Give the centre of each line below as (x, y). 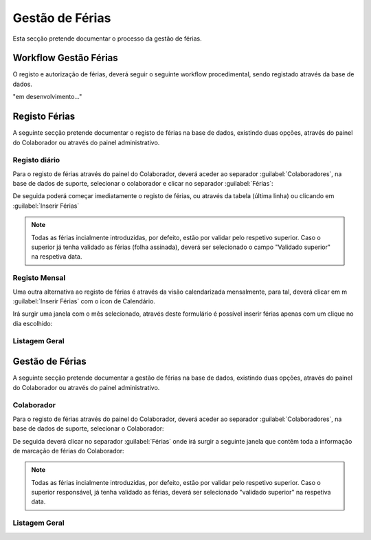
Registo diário (36, 160)
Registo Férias (44, 117)
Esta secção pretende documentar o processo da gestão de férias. (107, 39)
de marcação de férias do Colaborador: (68, 451)
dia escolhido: (33, 323)
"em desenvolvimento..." (47, 97)
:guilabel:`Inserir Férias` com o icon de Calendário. (84, 301)
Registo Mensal (39, 278)
